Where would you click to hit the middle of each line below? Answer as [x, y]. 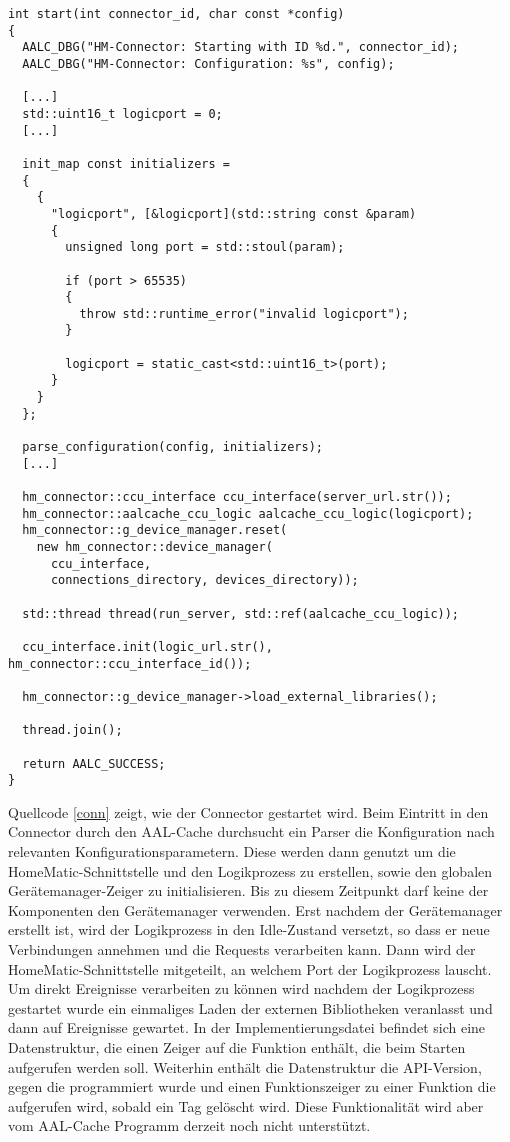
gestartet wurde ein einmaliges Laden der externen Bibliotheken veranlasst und [250, 1007]
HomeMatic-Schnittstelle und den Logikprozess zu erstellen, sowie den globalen [250, 870]
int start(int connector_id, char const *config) [176, 14]
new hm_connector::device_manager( [154, 547]
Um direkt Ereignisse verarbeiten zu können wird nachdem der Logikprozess [241, 988]
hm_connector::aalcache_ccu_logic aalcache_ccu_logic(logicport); [248, 513]
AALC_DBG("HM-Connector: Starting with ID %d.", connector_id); [241, 47]
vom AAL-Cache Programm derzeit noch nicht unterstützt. [189, 1125]
